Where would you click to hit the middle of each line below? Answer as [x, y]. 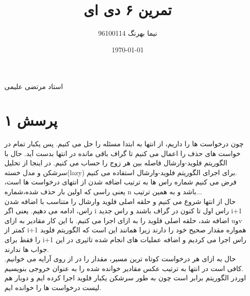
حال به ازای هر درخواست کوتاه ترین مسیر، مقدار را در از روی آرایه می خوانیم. [120, 259]
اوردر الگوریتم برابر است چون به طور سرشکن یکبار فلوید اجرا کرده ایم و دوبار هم [125, 278]
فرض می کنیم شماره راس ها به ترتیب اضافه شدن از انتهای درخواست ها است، [121, 182]
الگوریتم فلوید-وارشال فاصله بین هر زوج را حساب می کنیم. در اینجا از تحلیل [116, 163]
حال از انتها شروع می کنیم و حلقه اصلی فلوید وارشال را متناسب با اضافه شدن [120, 201]
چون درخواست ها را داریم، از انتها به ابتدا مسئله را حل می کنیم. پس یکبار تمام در [124, 144]
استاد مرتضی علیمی [34, 86]
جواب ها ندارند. [27, 249]
